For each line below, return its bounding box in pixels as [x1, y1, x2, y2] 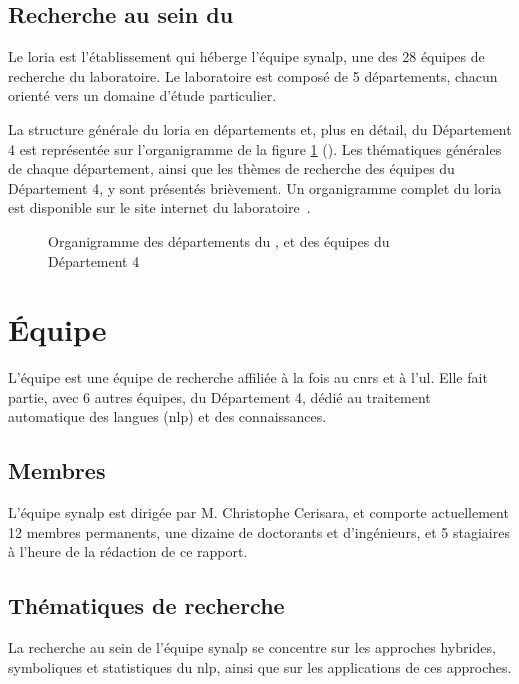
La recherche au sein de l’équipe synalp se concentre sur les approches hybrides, [8, 637, 496, 658]
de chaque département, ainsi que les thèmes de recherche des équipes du [8, 158, 455, 179]
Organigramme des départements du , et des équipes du [48, 230, 390, 251]
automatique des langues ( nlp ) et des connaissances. [8, 406, 327, 427]
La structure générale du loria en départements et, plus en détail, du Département [8, 118, 512, 139]
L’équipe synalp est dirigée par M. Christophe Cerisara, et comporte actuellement [8, 502, 509, 523]
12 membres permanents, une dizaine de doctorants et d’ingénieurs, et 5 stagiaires [8, 521, 510, 542]
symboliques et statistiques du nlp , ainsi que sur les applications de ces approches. [8, 656, 512, 677]
